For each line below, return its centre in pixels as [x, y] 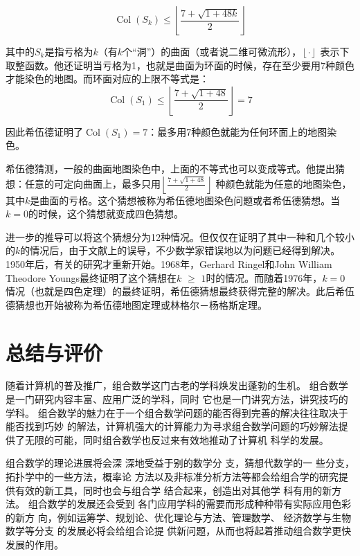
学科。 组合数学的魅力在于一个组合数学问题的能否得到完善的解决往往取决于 [177, 412]
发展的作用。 [35, 544]
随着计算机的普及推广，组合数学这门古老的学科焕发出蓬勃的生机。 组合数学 [177, 385]
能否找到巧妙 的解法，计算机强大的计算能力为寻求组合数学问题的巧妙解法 [172, 426]
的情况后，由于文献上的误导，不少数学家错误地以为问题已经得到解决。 [180, 250]
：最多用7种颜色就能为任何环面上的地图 [237, 131]
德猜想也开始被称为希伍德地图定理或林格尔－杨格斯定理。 [136, 304]
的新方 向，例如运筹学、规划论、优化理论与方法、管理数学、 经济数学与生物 [179, 517]
